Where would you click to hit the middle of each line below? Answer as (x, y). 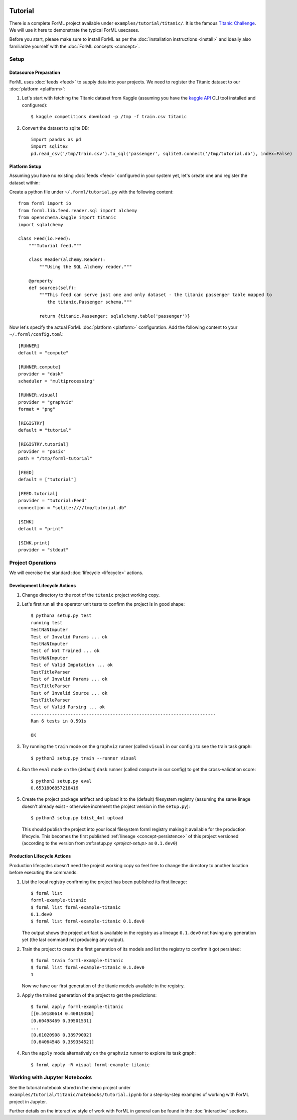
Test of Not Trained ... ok (65, 651)
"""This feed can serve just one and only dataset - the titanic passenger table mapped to (156, 295)
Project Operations (33, 563)
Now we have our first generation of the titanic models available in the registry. (103, 986)
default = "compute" (43, 353)
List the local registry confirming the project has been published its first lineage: (104, 882)
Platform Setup (25, 166)
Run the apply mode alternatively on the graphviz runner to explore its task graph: (109, 1053)
